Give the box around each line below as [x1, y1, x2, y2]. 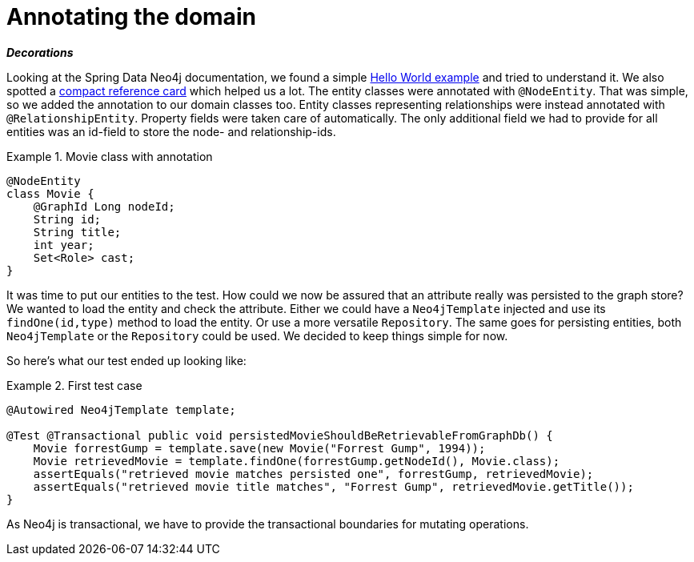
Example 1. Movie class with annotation [6, 149, 213, 163]
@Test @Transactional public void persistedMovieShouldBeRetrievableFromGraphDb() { [6, 428, 553, 442]
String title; [33, 225, 122, 239]
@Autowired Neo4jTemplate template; [6, 403, 236, 416]
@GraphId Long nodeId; [33, 199, 175, 213]
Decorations [6, 45, 74, 59]
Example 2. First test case [6, 378, 142, 392]
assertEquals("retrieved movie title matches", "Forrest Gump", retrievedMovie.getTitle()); [33, 480, 634, 493]
